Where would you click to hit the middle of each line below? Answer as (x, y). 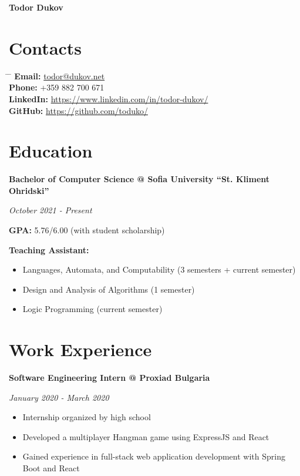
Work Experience (80, 349)
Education (51, 151)
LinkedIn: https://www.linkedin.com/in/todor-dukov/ (109, 98)
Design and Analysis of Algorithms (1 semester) (109, 289)
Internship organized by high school (87, 417)
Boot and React (51, 468)
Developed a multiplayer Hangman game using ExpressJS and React (146, 436)
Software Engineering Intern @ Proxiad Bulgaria (109, 378)
